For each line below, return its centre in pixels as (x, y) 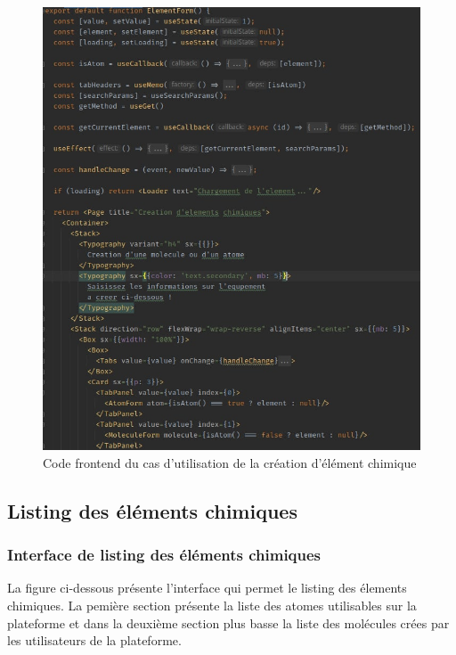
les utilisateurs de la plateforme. (94, 640)
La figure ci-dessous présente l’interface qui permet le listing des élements (207, 588)
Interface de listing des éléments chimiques (164, 555)
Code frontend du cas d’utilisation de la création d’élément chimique (230, 462)
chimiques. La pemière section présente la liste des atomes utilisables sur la (212, 606)
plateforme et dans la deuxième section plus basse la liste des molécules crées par (228, 622)
